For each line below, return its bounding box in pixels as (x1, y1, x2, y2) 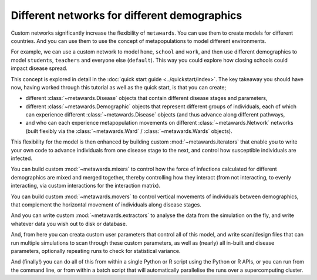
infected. (11, 155, 32, 162)
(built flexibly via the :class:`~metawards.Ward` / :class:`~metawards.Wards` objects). (25, 127, 232, 135)
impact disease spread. (11, 65, 68, 72)
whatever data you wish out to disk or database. (11, 220, 127, 227)
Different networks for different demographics (11, 9, 242, 22)
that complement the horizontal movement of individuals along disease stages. (11, 201, 202, 208)
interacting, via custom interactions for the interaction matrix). (11, 182, 161, 189)
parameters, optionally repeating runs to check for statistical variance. (11, 247, 181, 254)
